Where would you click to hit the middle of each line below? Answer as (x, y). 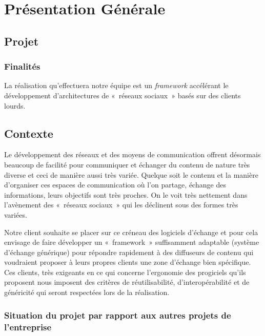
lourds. (15, 105)
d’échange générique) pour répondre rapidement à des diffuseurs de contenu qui (129, 252)
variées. (16, 214)
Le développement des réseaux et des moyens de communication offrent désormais (132, 154)
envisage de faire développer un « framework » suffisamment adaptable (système (132, 242)
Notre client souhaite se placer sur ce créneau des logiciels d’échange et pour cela (131, 232)
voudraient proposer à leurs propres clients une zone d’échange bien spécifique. (128, 262)
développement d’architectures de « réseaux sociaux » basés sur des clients (123, 95)
